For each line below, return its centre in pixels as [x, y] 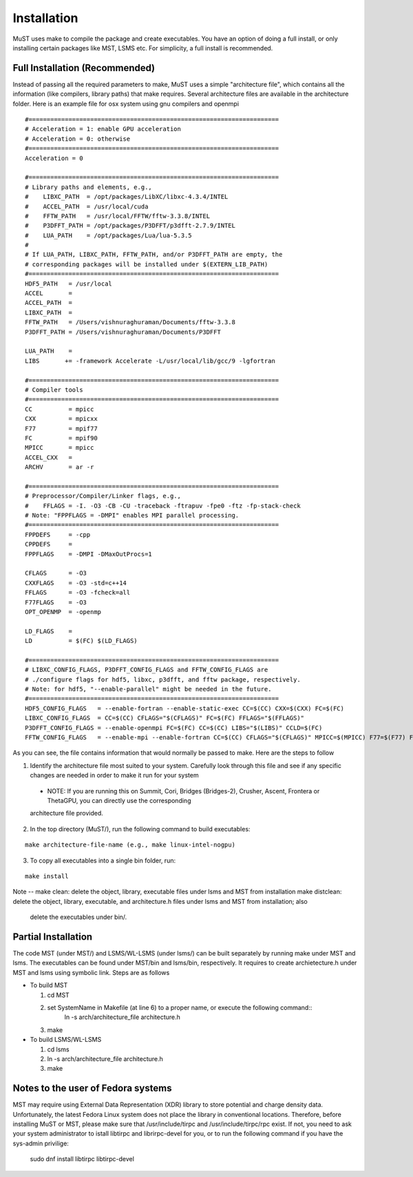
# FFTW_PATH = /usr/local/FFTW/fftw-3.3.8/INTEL [117, 216]
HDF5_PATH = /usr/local [69, 284]
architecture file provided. [66, 813]
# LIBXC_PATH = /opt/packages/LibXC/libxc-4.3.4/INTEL [127, 197]
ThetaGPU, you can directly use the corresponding [119, 800]
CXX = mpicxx [61, 419]
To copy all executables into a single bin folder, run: [103, 860]
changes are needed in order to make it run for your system [114, 775]
